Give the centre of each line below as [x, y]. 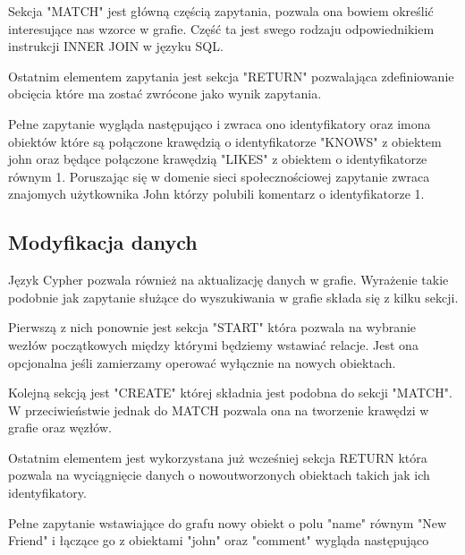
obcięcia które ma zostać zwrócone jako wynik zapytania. [165, 94]
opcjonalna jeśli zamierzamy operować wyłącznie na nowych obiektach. [202, 362]
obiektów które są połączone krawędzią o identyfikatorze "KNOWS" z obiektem [225, 141]
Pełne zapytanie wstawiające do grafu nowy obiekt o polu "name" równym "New [228, 522]
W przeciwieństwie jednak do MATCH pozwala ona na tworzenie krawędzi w [219, 410]
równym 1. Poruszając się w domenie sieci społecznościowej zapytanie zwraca [219, 176]
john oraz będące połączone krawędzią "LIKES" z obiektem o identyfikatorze [218, 159]
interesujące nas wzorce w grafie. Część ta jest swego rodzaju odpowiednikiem [221, 28]
